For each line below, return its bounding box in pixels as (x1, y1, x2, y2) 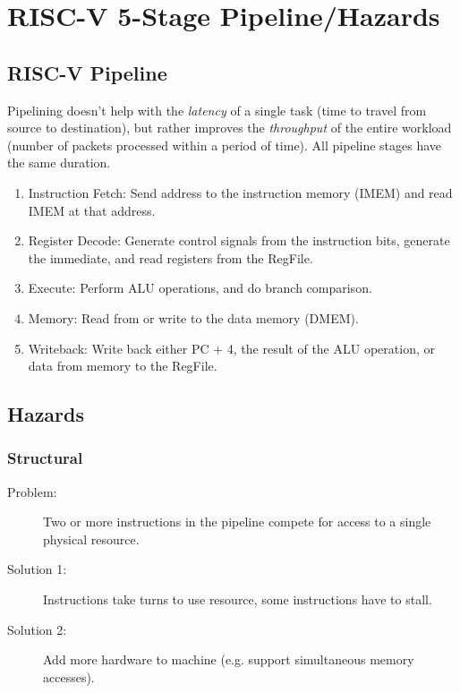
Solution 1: (7, 560, 67, 578)
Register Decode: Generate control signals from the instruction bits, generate (28, 231, 450, 250)
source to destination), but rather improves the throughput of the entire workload (7, 118, 452, 137)
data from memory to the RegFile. (28, 356, 217, 375)
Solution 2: (7, 620, 67, 638)
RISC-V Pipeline (7, 58, 167, 86)
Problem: (7, 482, 57, 500)
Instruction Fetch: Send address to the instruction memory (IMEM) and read (28, 183, 453, 201)
